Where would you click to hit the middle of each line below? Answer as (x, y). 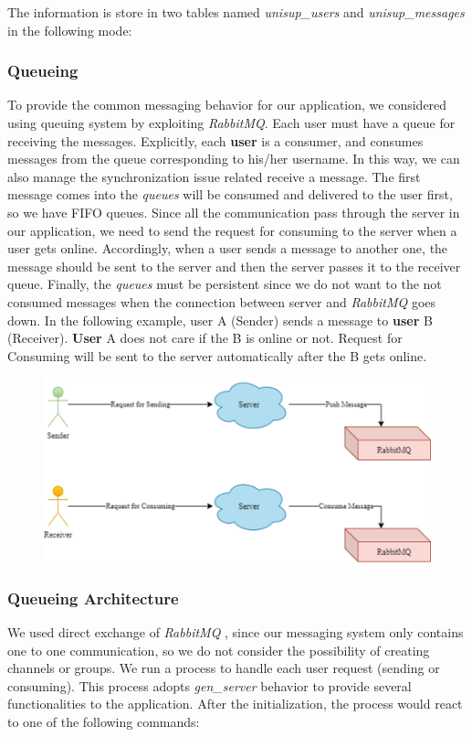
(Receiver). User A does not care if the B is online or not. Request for (205, 338)
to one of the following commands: (104, 721)
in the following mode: (70, 30)
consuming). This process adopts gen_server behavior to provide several (210, 685)
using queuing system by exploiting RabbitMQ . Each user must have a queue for (231, 123)
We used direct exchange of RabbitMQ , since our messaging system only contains (236, 631)
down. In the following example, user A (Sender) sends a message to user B (220, 320)
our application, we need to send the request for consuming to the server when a (232, 230)
